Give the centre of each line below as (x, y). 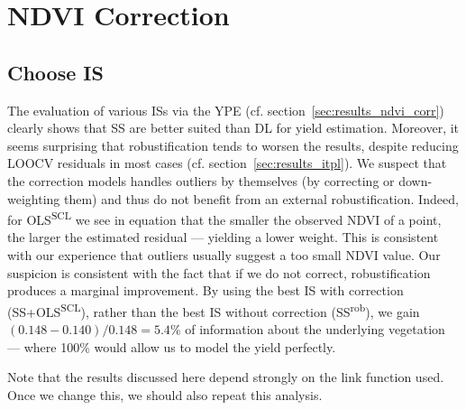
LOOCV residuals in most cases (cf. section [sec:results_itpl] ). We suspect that (227, 163)
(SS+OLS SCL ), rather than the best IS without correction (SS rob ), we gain (214, 310)
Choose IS (55, 72)
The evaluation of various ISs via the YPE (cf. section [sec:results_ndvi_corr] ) (226, 110)
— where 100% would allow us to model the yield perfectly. (172, 346)
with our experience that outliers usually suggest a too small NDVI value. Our (224, 254)
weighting (34, 198)
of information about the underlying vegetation (315, 329)
